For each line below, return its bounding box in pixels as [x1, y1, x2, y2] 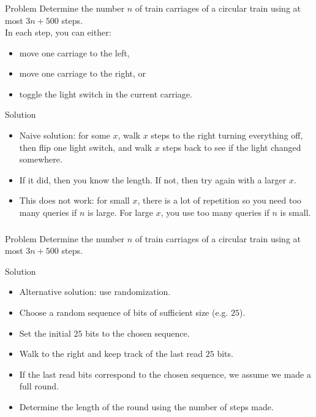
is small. [280, 206, 311, 219]
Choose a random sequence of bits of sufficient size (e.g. [19, 305, 228, 318]
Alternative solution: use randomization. [19, 285, 171, 298]
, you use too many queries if [160, 206, 269, 219]
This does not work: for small [19, 194, 130, 207]
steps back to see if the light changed [162, 140, 301, 153]
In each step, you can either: [5, 26, 111, 39]
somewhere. [19, 153, 62, 166]
